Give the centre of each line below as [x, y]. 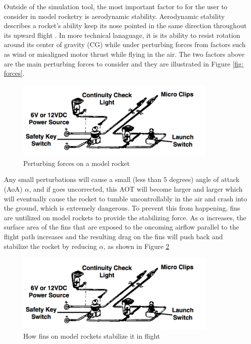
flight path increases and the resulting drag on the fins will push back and [113, 237]
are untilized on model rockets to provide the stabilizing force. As [101, 217]
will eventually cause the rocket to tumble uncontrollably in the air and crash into [125, 198]
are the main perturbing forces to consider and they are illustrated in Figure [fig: [124, 63]
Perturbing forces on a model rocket [77, 163]
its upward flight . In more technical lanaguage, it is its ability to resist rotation [122, 35]
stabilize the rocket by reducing [51, 246]
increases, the [227, 217]
